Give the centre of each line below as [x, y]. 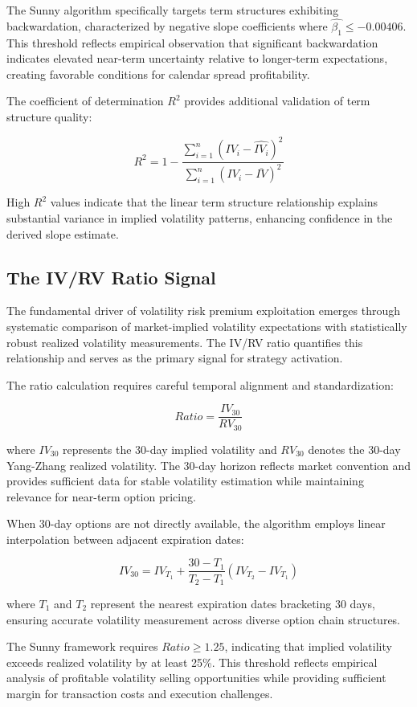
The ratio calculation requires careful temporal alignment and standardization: [200, 384]
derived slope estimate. [63, 233]
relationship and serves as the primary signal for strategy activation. [175, 358]
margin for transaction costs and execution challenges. [140, 693]
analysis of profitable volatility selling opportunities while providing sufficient [196, 678]
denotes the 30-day [354, 449]
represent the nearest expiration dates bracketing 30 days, [233, 603]
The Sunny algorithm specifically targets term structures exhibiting [173, 10]
